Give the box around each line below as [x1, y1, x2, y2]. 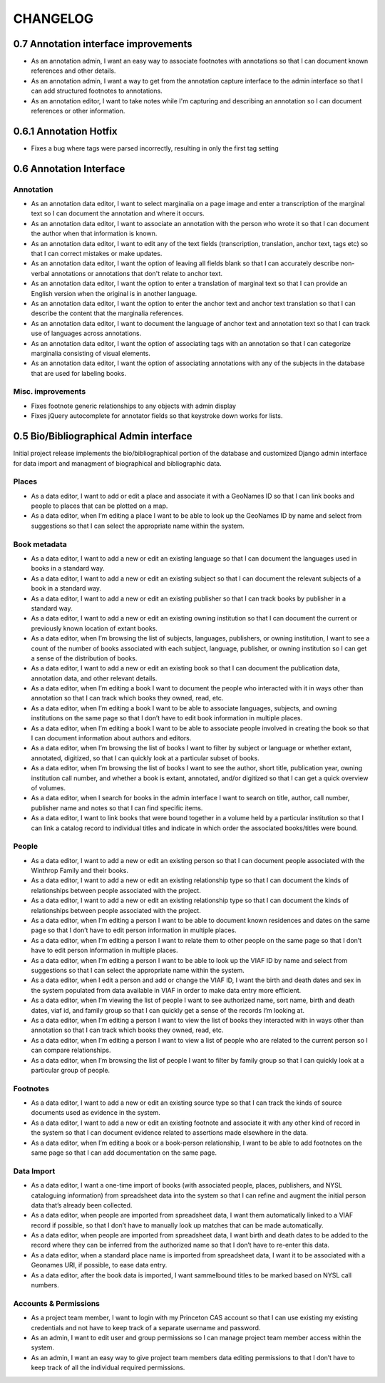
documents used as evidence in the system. [31, 1108, 160, 1117]
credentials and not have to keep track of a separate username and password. [31, 1323, 261, 1332]
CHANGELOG [13, 11, 94, 26]
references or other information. [31, 107, 125, 116]
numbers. [31, 1281, 60, 1290]
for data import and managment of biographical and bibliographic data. [13, 459, 222, 467]
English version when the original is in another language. [31, 289, 197, 297]
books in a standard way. [31, 564, 105, 573]
